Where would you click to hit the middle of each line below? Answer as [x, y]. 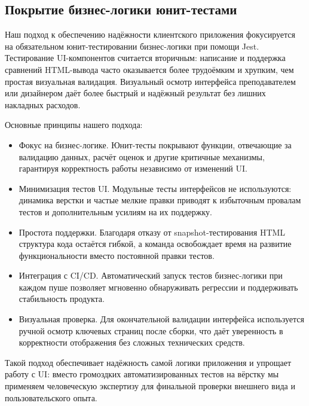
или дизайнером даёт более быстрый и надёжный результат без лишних [135, 93]
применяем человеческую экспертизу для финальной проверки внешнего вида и [150, 386]
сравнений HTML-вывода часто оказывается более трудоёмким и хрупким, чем [149, 69]
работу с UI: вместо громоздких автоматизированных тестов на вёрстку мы [142, 374]
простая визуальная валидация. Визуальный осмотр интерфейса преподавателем [150, 81]
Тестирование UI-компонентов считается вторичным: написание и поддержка [145, 58]
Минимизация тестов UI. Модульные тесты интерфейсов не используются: [155, 188]
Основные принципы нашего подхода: [74, 125]
